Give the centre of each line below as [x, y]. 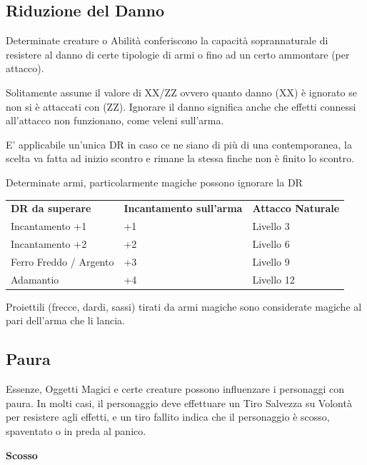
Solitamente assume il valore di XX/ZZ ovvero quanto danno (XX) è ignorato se [181, 92]
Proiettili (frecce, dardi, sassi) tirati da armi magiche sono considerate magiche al [184, 306]
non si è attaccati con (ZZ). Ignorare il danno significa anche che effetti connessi [181, 106]
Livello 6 [271, 243]
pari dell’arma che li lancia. [65, 320]
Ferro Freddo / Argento [62, 261]
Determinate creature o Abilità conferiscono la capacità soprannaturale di [167, 40]
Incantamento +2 [49, 243]
